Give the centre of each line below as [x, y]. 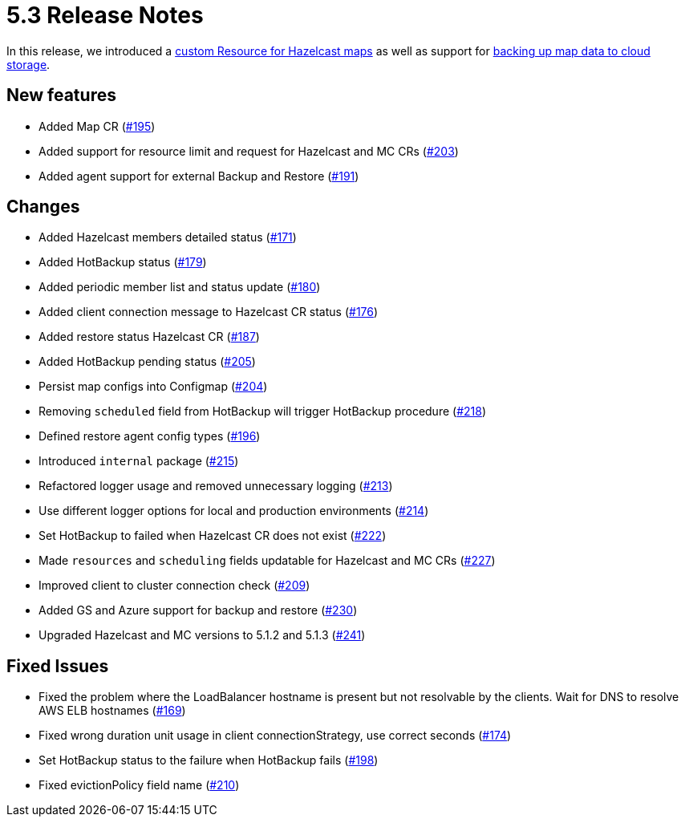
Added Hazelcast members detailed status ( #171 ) [168, 237]
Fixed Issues [58, 666]
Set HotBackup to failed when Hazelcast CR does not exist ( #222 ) [213, 536]
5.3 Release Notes [105, 15]
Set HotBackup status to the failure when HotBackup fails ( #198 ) [209, 760]
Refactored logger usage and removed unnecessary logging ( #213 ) [216, 486]
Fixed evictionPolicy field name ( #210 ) [139, 785]
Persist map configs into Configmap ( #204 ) [153, 387]
